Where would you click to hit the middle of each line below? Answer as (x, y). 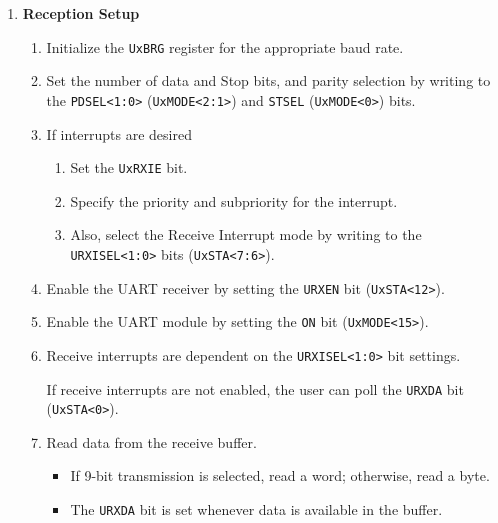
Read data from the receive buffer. (151, 441)
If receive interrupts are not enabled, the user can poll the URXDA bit (255, 388)
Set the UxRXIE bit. (129, 167)
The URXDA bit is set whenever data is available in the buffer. (256, 509)
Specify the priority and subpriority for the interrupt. (234, 200)
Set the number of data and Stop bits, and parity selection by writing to (268, 80)
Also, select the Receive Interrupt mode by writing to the (246, 234)
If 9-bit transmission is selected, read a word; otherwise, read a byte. (280, 475)
